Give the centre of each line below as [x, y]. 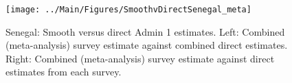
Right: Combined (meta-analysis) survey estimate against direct [140, 58]
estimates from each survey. [64, 72]
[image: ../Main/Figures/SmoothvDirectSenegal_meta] [128, 10]
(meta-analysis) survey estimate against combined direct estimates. [147, 45]
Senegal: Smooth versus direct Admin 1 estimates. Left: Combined [145, 31]
